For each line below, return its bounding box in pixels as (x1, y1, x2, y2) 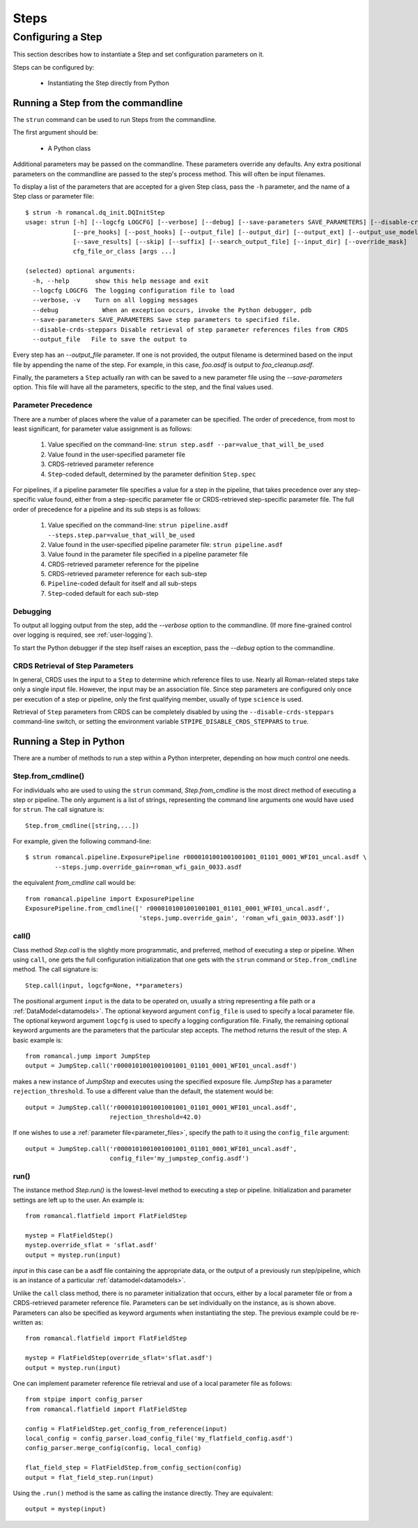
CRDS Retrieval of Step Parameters (13, 661, 134, 670)
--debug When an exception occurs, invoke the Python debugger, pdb (32, 306, 312, 314)
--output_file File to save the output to (32, 335, 187, 343)
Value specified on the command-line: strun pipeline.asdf (47, 521, 229, 530)
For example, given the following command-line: (13, 837, 151, 846)
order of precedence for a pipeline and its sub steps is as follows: (13, 505, 201, 514)
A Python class (47, 144, 91, 153)
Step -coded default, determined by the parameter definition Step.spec (47, 470, 256, 478)
